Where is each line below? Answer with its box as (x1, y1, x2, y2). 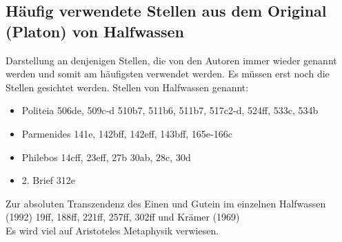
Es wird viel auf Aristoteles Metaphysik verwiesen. (6, 223, 219, 237)
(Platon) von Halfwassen (6, 20, 185, 41)
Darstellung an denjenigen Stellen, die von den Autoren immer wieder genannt (6, 53, 337, 67)
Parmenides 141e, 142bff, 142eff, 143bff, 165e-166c (21, 126, 232, 140)
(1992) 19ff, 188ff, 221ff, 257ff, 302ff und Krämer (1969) (6, 210, 240, 224)
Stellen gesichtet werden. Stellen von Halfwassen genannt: (6, 80, 249, 94)
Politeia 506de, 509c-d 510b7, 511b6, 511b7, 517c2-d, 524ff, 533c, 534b (21, 103, 319, 118)
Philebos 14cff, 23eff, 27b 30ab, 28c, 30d (21, 149, 191, 164)
